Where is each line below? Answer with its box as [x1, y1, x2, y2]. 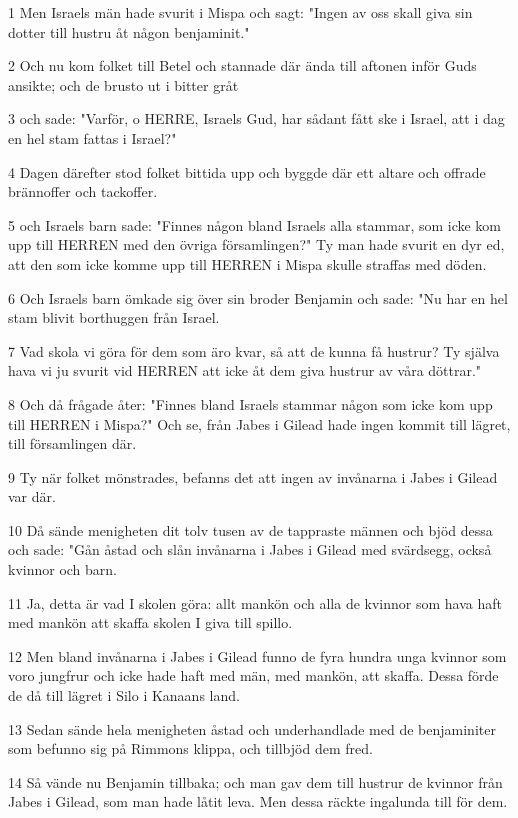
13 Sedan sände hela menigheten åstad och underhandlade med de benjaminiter [8, 718, 496, 739]
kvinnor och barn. [8, 559, 118, 580]
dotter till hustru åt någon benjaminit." [8, 21, 250, 42]
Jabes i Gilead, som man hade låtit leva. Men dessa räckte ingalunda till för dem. [8, 791, 508, 812]
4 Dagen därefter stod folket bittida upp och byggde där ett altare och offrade [8, 161, 486, 182]
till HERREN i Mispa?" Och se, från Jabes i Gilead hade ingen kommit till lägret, [8, 413, 511, 434]
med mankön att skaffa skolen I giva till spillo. [8, 612, 293, 633]
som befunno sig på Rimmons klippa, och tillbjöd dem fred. [8, 738, 373, 759]
